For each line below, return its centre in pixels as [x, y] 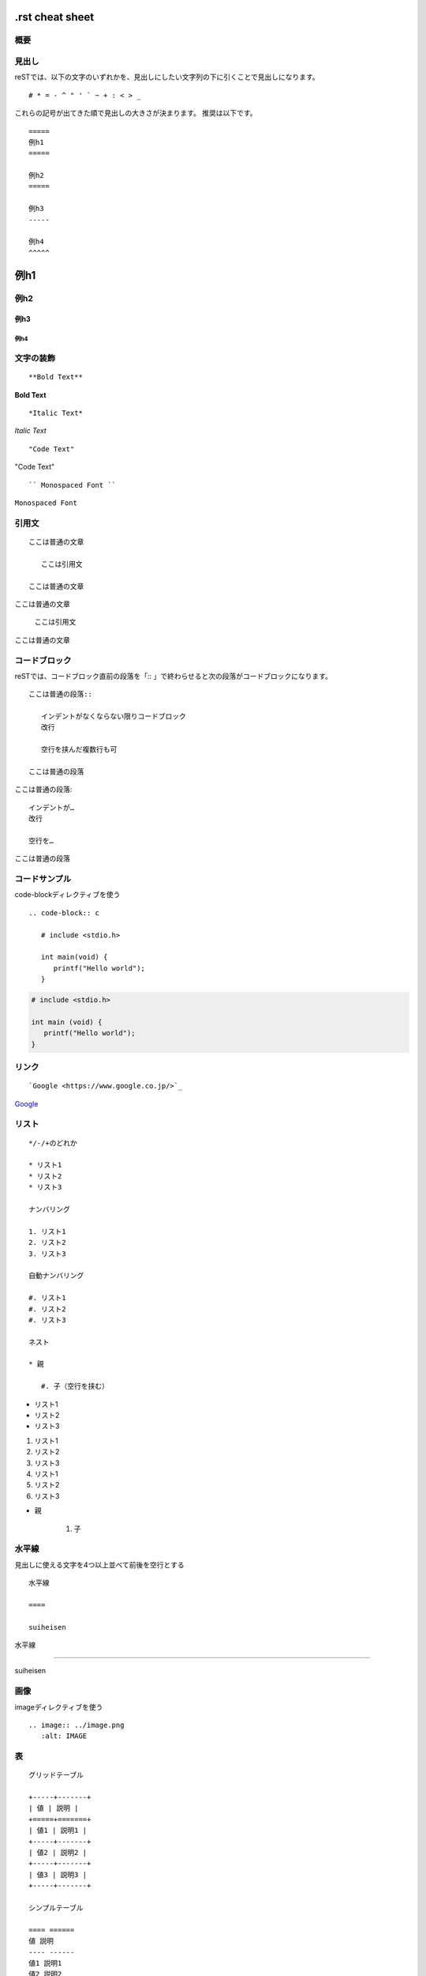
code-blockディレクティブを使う [67, 895]
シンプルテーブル [56, 1908]
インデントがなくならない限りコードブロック [114, 716]
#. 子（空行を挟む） [75, 1386]
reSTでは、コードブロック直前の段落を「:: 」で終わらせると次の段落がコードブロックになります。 [174, 676]
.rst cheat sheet [54, 17]
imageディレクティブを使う [59, 1706]
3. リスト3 [47, 1254]
